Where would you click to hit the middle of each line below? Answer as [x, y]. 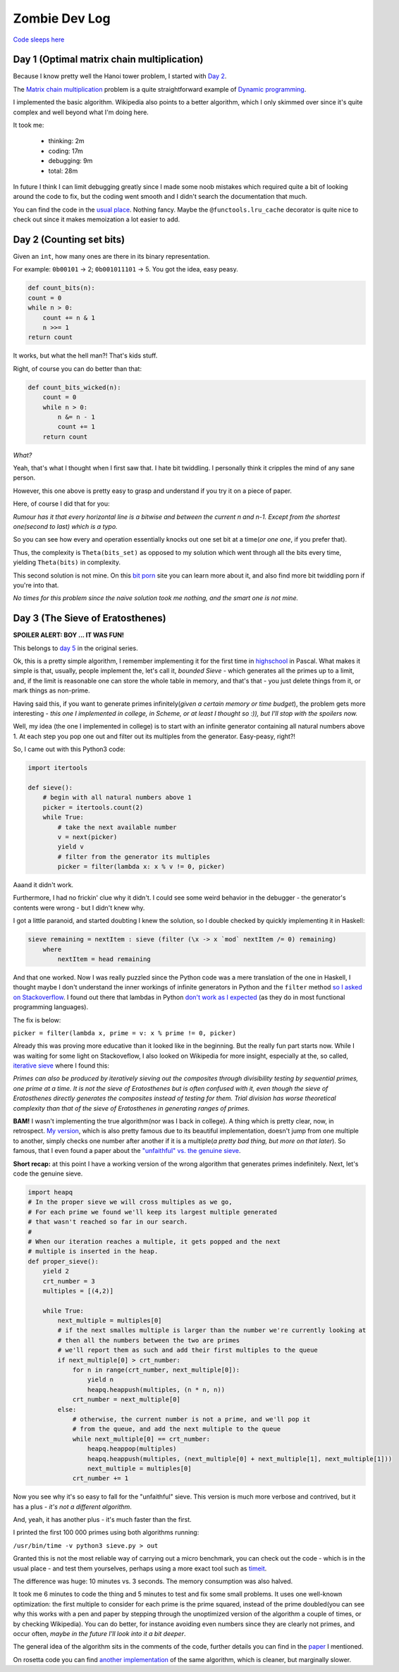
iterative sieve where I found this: [61, 1066]
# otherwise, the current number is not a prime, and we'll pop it [191, 1419]
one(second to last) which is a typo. [65, 527]
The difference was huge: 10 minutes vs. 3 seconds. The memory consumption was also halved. [153, 1581]
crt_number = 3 [69, 1281]
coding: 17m [66, 151]
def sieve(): [50, 787]
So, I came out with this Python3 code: [69, 749]
